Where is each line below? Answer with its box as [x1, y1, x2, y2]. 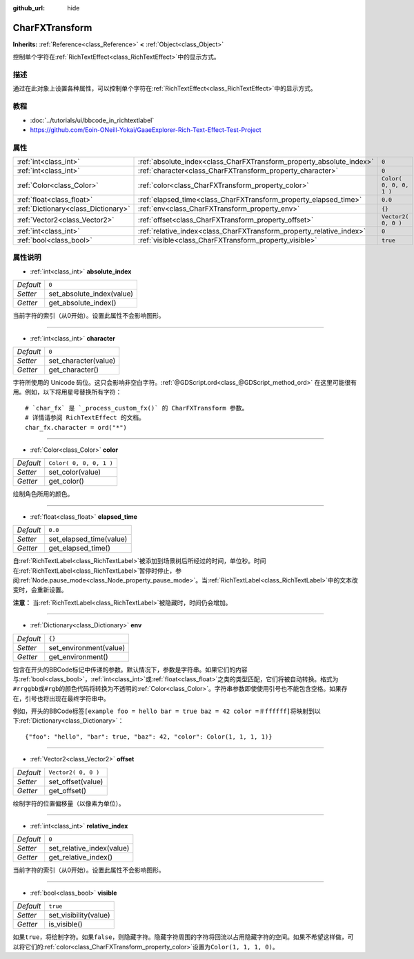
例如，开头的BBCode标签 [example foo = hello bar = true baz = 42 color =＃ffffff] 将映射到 [12, 707, 315, 715]
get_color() [48, 477, 84, 486]
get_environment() [48, 652, 108, 661]
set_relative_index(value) [48, 844, 130, 853]
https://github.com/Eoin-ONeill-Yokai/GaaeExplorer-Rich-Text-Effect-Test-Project [30, 125, 262, 134]
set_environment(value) [48, 643, 126, 652]
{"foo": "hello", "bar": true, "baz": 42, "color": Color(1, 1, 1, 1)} [25, 732, 273, 741]
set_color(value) [48, 467, 101, 477]
